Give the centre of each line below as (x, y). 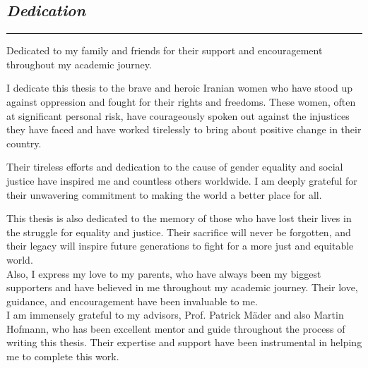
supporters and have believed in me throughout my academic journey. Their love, (182, 287)
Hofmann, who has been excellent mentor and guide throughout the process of (176, 328)
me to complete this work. (63, 356)
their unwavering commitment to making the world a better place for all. (164, 194)
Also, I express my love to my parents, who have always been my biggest (164, 273)
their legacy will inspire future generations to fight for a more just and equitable (180, 246)
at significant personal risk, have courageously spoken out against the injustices (178, 115)
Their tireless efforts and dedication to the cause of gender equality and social (175, 167)
